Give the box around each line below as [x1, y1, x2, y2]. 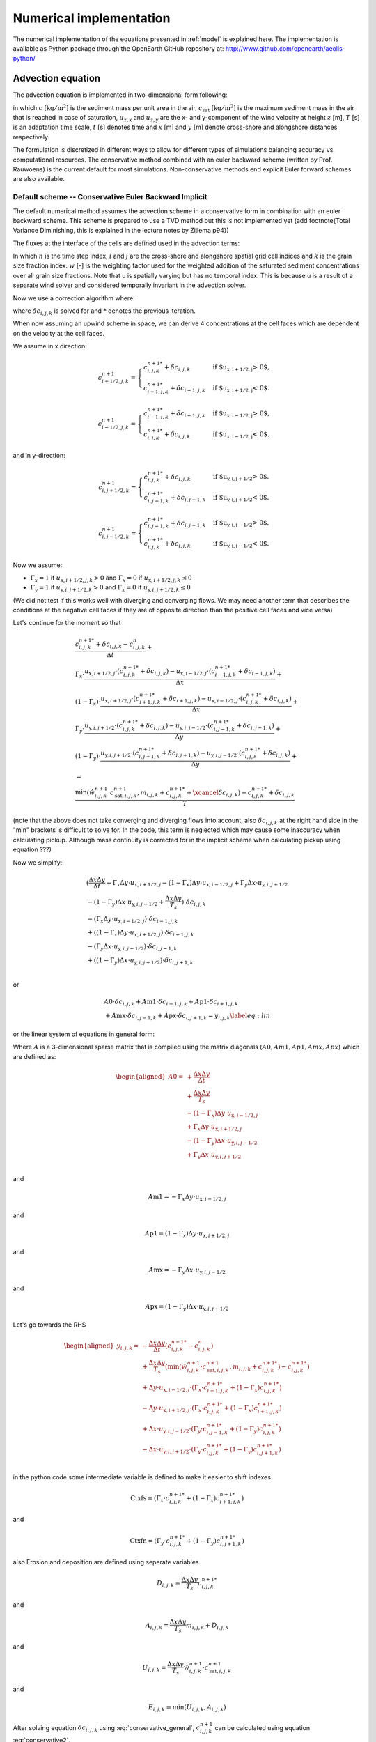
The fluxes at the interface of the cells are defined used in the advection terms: [13, 239, 240, 247]
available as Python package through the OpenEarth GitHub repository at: [13, 44, 224, 52]
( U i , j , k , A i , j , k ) [184, 1704, 226, 1713]
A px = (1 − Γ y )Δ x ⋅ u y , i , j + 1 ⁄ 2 [145, 1302, 229, 1312]
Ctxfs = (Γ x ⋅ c [130, 1494, 170, 1504]
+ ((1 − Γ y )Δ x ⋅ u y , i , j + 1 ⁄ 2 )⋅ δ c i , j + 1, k [87, 956, 194, 966]
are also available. [13, 175, 65, 183]
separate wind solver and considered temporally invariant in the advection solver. [13, 281, 246, 289]
